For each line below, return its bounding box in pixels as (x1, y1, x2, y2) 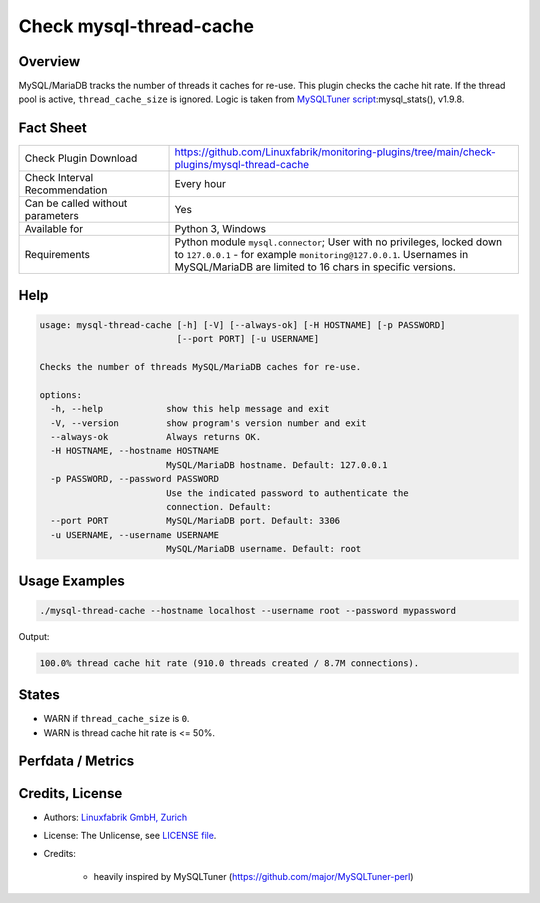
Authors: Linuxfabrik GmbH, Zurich (43, 811, 188, 823)
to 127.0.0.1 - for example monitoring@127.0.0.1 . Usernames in (174, 248, 469, 262)
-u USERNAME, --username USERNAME (50, 529, 220, 540)
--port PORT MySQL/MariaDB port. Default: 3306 (50, 515, 341, 527)
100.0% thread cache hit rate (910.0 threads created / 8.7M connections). (39, 657, 420, 669)
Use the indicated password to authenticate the (165, 487, 409, 499)
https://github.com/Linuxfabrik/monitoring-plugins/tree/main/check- (174, 145, 497, 159)
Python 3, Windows (174, 222, 267, 236)
